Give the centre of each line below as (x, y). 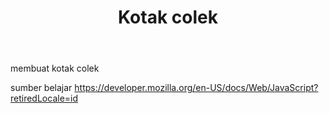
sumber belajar (41, 88)
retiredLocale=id (44, 98)
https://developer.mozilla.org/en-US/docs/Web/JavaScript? (196, 88)
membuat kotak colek (55, 68)
